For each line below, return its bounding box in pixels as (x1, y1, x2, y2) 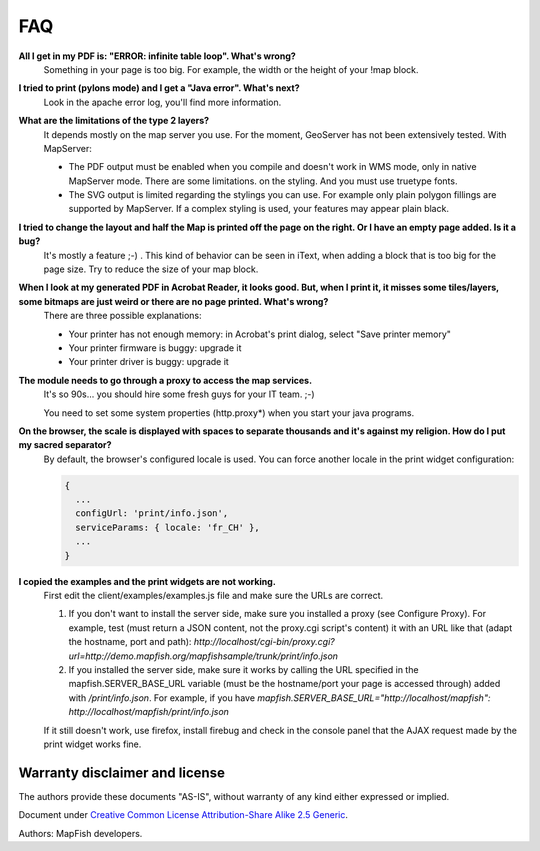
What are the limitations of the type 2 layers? (18, 115, 210, 127)
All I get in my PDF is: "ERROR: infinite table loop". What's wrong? (18, 50, 297, 62)
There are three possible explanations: (43, 310, 202, 322)
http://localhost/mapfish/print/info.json (68, 706, 230, 718)
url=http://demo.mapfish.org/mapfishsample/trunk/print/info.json (68, 650, 339, 662)
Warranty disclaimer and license (18, 764, 225, 781)
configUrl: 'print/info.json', (75, 508, 229, 519)
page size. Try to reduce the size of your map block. (43, 263, 259, 275)
